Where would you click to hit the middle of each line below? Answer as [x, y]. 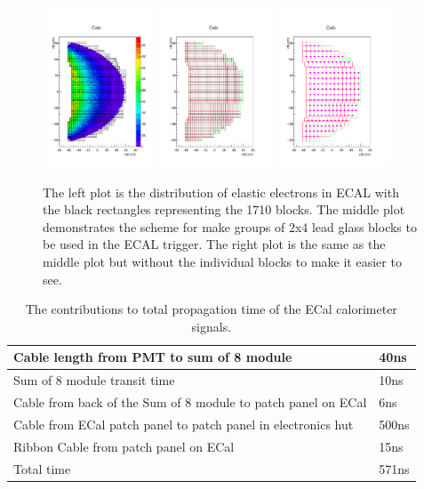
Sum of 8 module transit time [94, 380]
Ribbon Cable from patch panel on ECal [124, 446]
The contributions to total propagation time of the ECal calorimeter [211, 309]
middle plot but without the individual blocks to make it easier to [222, 261]
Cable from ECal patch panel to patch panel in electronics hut [184, 424]
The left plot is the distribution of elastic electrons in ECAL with [221, 192]
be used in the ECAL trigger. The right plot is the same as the [214, 244]
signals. [212, 326]
